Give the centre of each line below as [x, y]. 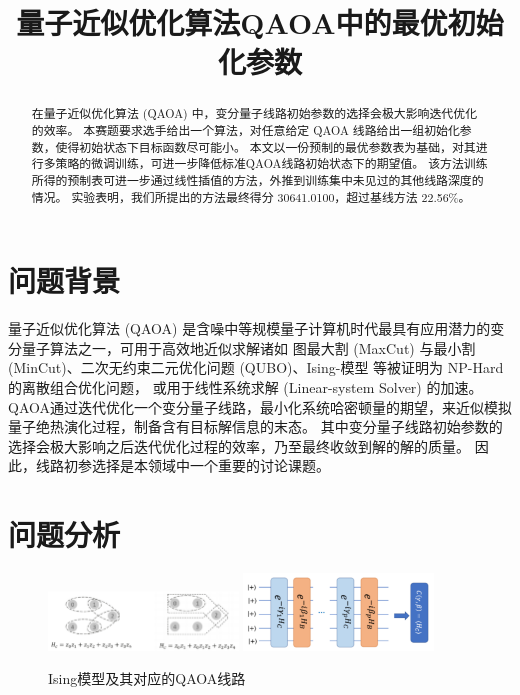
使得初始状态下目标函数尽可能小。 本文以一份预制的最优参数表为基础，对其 [265, 146]
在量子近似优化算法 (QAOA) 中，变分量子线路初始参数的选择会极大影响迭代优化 [254, 113]
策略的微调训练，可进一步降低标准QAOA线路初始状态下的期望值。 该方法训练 [271, 163]
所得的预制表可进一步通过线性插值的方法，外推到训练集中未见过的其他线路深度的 [257, 179]
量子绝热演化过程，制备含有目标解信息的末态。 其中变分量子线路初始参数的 [255, 426]
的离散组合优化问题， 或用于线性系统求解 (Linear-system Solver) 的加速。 [245, 387]
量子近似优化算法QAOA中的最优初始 [260, 22]
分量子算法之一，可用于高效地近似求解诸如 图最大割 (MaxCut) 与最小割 [242, 347]
